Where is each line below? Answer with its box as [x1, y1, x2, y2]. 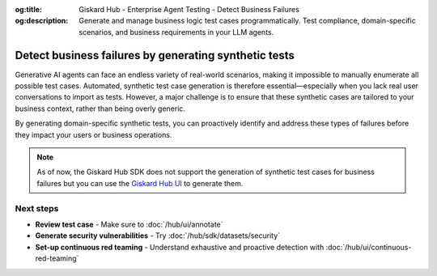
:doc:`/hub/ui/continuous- [325, 242, 412, 252]
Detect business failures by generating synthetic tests [15, 49, 295, 62]
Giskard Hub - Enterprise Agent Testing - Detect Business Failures [78, 5, 299, 14]
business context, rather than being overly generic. [15, 104, 186, 113]
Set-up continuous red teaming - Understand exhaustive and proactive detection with [35, 242, 325, 252]
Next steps [15, 202, 59, 214]
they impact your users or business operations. [15, 130, 172, 139]
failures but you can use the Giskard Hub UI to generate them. [36, 178, 244, 188]
